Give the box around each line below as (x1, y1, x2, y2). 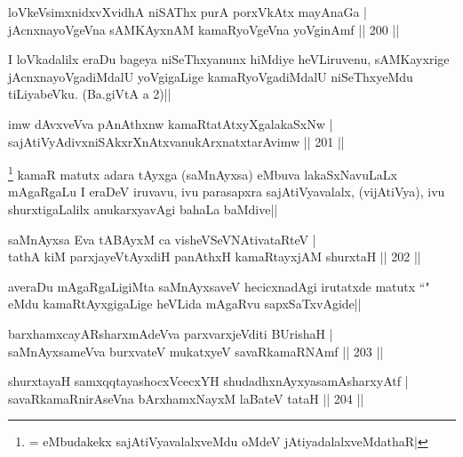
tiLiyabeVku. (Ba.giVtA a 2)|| (8, 84, 172, 103)
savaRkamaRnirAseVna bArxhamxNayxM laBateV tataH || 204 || (8, 389, 364, 407)
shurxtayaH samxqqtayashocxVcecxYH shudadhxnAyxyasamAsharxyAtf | (8, 372, 409, 390)
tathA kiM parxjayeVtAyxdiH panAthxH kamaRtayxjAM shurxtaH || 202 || (8, 247, 421, 266)
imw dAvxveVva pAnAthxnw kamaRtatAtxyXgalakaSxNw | (8, 114, 333, 132)
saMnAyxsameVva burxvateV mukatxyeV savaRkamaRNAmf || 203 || (8, 341, 384, 360)
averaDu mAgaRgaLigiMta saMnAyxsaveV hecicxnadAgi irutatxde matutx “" (8, 277, 430, 295)
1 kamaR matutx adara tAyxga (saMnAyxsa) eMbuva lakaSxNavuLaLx (8, 163, 397, 183)
